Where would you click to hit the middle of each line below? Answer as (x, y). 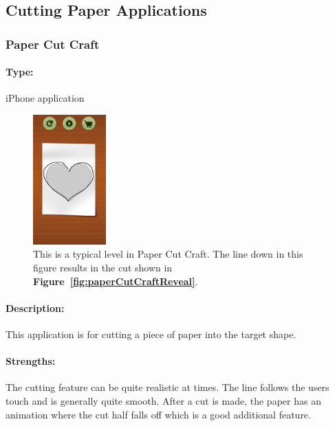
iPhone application (45, 98)
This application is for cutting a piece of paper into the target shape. (151, 334)
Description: (35, 307)
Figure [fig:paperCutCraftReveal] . (116, 281)
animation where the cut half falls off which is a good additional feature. (158, 414)
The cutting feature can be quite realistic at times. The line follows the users (167, 387)
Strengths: (31, 361)
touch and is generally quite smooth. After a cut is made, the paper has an (163, 400)
